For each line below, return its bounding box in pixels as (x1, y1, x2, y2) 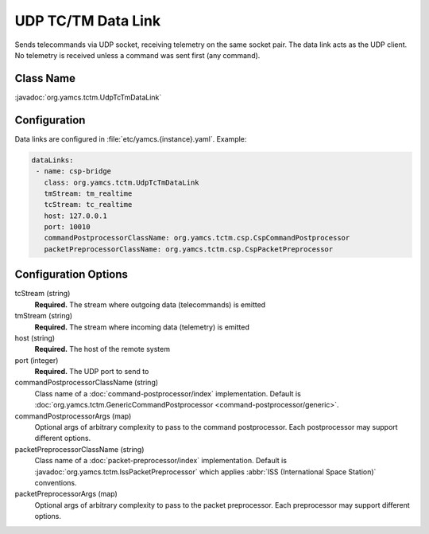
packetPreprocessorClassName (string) (14, 444, 145, 454)
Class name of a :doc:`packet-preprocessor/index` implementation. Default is (34, 456, 288, 466)
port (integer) (14, 355, 59, 365)
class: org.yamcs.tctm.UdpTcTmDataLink (44, 177, 199, 187)
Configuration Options (14, 267, 129, 282)
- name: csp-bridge (36, 167, 111, 176)
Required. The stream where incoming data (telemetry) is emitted (34, 322, 250, 332)
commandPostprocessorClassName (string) (14, 378, 159, 388)
